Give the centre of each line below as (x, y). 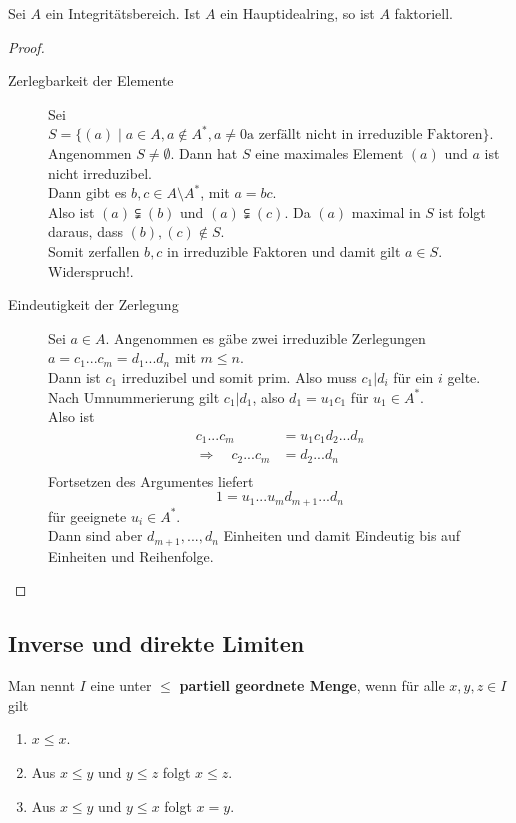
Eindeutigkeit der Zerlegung (93, 304)
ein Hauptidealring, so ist (297, 13)
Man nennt (41, 685)
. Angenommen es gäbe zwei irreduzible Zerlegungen (265, 337)
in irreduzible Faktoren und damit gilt (284, 250)
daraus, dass (85, 231)
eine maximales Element (329, 152)
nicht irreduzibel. (100, 172)
